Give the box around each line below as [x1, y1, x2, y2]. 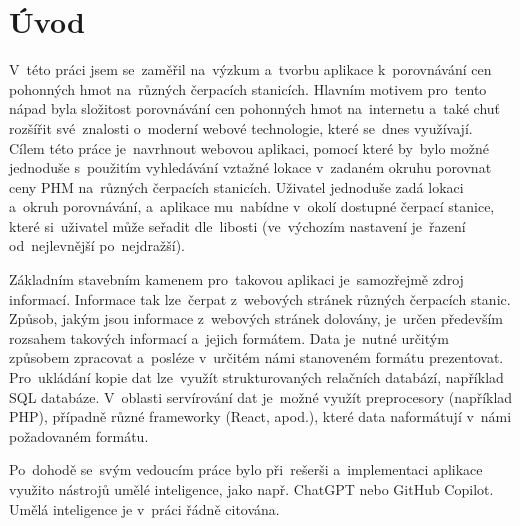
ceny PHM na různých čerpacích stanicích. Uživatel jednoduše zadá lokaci [9, 176, 464, 197]
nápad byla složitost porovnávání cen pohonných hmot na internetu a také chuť [9, 98, 501, 119]
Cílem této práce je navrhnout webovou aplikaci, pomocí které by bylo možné [9, 137, 490, 158]
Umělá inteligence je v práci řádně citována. [9, 498, 280, 519]
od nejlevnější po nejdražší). [9, 235, 186, 256]
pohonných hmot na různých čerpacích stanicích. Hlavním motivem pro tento [9, 78, 487, 99]
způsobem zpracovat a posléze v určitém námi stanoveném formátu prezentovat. [9, 347, 504, 368]
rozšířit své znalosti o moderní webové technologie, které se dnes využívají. [9, 117, 473, 138]
